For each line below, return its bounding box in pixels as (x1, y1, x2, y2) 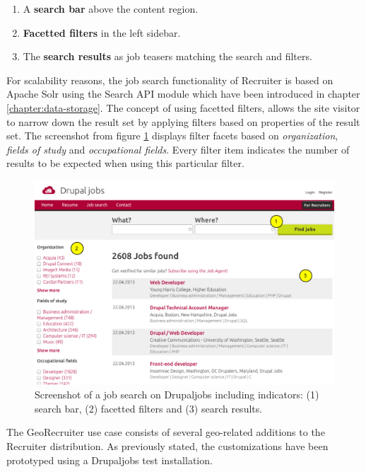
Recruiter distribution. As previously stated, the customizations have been (6, 438, 329, 453)
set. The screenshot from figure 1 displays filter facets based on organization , (6, 128, 338, 143)
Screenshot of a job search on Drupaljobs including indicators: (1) (35, 387, 319, 402)
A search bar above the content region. (23, 1, 199, 16)
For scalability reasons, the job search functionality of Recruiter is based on (6, 72, 333, 87)
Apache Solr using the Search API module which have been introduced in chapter (6, 86, 360, 101)
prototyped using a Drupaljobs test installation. (6, 452, 213, 467)
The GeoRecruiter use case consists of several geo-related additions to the (6, 425, 325, 439)
